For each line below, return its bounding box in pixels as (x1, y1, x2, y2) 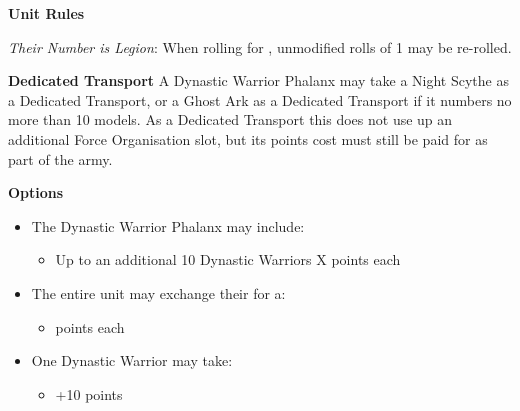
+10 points (55, 383, 123, 404)
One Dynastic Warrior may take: (31, 350, 233, 371)
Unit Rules (8, 3, 85, 23)
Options (8, 182, 64, 203)
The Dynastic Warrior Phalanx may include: (31, 215, 305, 236)
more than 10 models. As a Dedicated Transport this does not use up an (8, 109, 453, 130)
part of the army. (8, 148, 113, 169)
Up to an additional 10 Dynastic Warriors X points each (55, 249, 401, 270)
